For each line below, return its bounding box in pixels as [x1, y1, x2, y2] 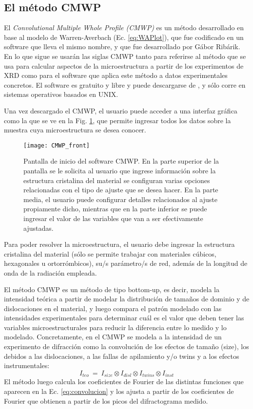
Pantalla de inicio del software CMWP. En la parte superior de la [23, 156, 219, 166]
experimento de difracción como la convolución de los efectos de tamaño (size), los [4, 341, 249, 352]
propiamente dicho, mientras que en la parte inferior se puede [23, 204, 207, 214]
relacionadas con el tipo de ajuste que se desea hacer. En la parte [23, 185, 218, 195]
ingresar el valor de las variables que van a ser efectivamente [23, 213, 203, 223]
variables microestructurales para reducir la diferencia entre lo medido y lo [4, 322, 227, 332]
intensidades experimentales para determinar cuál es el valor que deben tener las [4, 313, 244, 323]
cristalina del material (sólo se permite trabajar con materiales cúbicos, [4, 248, 216, 259]
